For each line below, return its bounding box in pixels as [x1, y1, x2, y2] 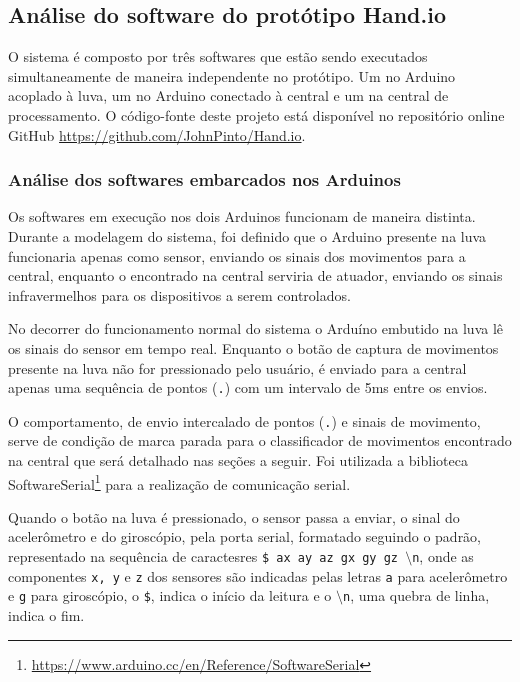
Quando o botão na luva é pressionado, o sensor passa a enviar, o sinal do [8, 506, 460, 527]
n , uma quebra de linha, [343, 585, 490, 606]
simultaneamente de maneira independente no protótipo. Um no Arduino [8, 65, 456, 86]
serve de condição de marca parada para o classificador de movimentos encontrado [8, 430, 512, 451]
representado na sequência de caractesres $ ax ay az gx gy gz [8, 546, 399, 567]
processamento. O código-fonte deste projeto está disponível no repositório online [8, 104, 505, 125]
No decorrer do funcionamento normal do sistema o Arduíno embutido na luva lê [8, 318, 504, 339]
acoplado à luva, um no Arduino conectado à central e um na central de [8, 85, 449, 106]
